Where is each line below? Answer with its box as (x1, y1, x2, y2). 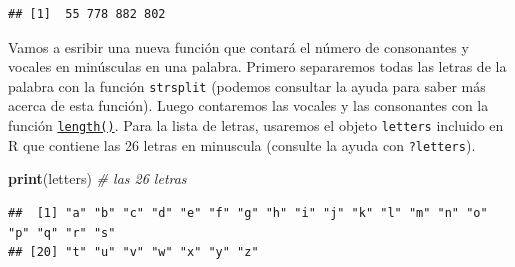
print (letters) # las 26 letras (8, 168, 187, 189)
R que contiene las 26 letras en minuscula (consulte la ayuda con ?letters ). (8, 134, 476, 155)
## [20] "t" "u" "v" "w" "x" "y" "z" (8, 245, 259, 260)
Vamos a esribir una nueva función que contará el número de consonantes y (8, 36, 469, 57)
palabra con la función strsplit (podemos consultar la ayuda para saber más (8, 75, 486, 96)
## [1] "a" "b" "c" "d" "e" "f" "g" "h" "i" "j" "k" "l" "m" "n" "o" (8, 205, 488, 220)
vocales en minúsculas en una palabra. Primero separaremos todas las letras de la (8, 56, 507, 77)
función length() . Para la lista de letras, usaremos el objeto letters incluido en (8, 115, 504, 136)
